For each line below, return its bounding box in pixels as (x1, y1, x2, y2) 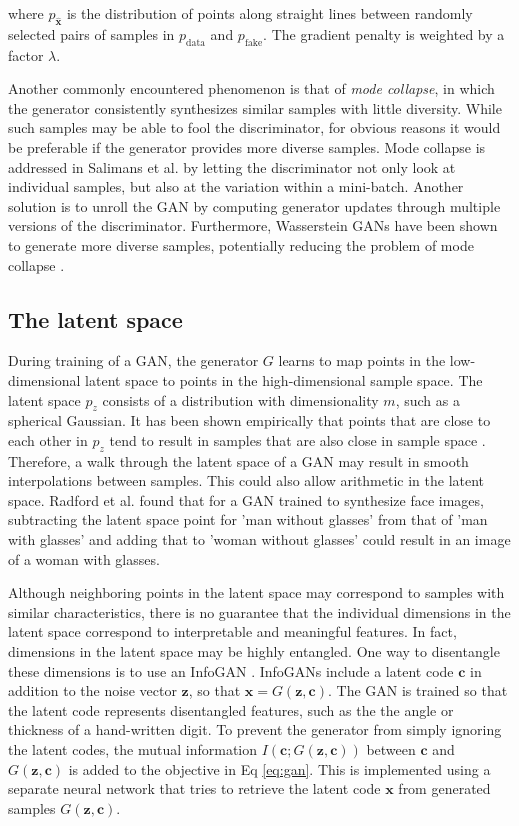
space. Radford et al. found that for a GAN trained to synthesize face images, (8, 489, 484, 510)
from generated (398, 778, 491, 799)
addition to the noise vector (8, 680, 177, 701)
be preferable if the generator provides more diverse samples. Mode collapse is (8, 136, 486, 157)
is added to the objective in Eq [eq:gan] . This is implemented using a (68, 758, 491, 779)
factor (8, 44, 44, 65)
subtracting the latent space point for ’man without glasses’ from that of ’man (8, 509, 488, 530)
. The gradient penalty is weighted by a (263, 23, 505, 44)
